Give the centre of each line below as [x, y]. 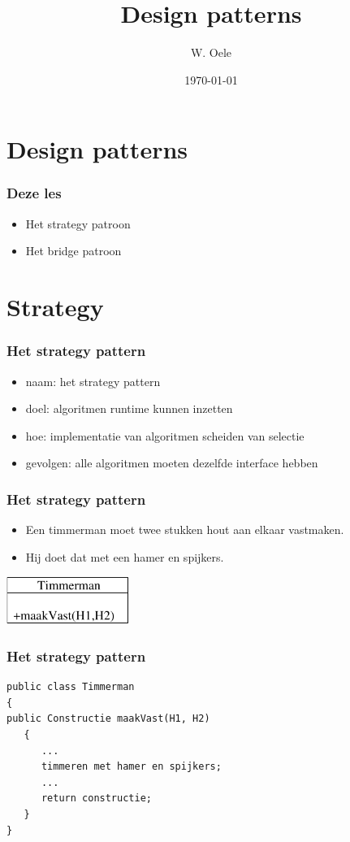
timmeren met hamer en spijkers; [131, 767]
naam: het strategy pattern [93, 381]
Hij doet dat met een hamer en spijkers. [125, 556]
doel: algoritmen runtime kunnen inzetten [129, 408]
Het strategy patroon [78, 223]
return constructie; [96, 799]
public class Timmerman [71, 687]
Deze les [34, 193]
